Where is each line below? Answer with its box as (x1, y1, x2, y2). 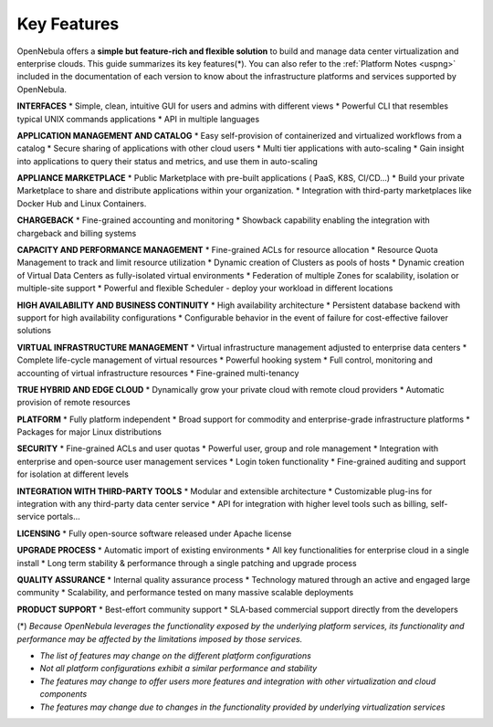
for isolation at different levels (16, 469, 130, 479)
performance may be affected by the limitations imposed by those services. (16, 633, 303, 644)
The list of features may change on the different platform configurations (39, 649, 312, 661)
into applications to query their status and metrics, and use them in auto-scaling (16, 155, 319, 166)
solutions (16, 325, 52, 336)
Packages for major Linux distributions (16, 427, 162, 437)
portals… (47, 511, 81, 522)
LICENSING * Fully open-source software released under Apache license (16, 528, 292, 539)
